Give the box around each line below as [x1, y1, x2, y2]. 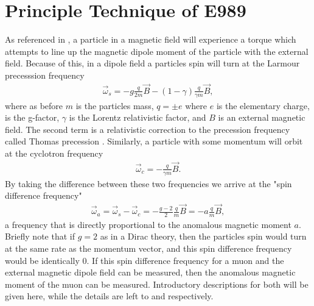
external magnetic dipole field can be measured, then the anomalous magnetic [5, 266, 296, 279]
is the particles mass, [75, 99, 154, 112]
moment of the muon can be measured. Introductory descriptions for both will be [5, 277, 309, 290]
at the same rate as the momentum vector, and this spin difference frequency [5, 242, 292, 255]
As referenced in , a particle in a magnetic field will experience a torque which [5, 33, 296, 46]
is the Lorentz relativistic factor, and [69, 111, 206, 124]
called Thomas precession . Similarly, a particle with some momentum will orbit [5, 135, 303, 148]
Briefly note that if [5, 230, 75, 243]
